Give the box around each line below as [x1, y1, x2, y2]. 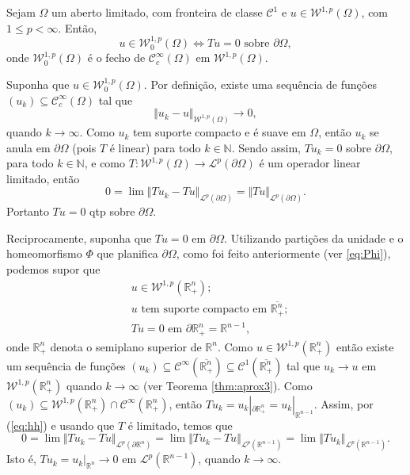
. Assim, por [313, 395, 374, 412]
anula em [6, 139, 51, 155]
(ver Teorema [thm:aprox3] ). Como [143, 377, 313, 393]
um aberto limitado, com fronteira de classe [51, 4, 263, 20]
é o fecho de [87, 49, 146, 66]
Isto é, [6, 450, 36, 467]
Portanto [6, 203, 49, 220]
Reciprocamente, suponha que [6, 229, 152, 246]
